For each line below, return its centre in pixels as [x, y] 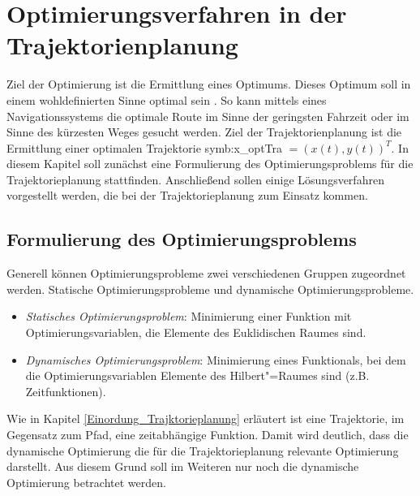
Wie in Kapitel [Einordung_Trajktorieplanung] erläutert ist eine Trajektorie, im [206, 418]
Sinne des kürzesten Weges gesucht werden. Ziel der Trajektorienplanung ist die [204, 132]
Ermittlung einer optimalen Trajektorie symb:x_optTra [145, 147]
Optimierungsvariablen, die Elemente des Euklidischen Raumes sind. [196, 332]
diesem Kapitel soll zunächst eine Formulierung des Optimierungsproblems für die [210, 164]
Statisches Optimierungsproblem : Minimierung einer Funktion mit [189, 316]
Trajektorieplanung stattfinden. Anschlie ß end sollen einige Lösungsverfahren [195, 179]
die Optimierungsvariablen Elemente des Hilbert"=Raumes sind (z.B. [197, 375]
